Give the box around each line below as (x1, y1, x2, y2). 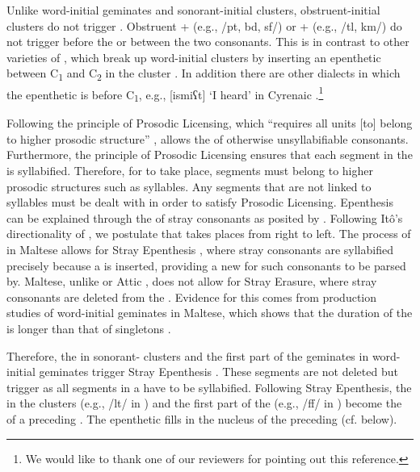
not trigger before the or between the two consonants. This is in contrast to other (6, 33, 409, 50)
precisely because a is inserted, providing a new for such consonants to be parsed (6, 257, 406, 274)
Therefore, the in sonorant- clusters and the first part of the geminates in (6, 347, 369, 364)
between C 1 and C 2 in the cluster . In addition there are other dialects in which (6, 65, 401, 84)
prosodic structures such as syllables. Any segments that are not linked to (6, 178, 372, 194)
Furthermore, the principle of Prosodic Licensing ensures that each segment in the (6, 146, 413, 163)
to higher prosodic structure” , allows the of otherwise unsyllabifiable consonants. (6, 130, 409, 147)
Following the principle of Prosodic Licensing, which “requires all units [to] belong (6, 115, 413, 132)
